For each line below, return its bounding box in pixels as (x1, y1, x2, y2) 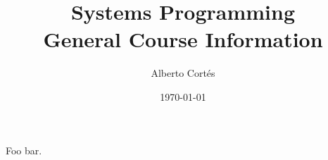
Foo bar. (6, 142, 42, 157)
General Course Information (43, 25, 323, 54)
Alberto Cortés (151, 66, 215, 80)
